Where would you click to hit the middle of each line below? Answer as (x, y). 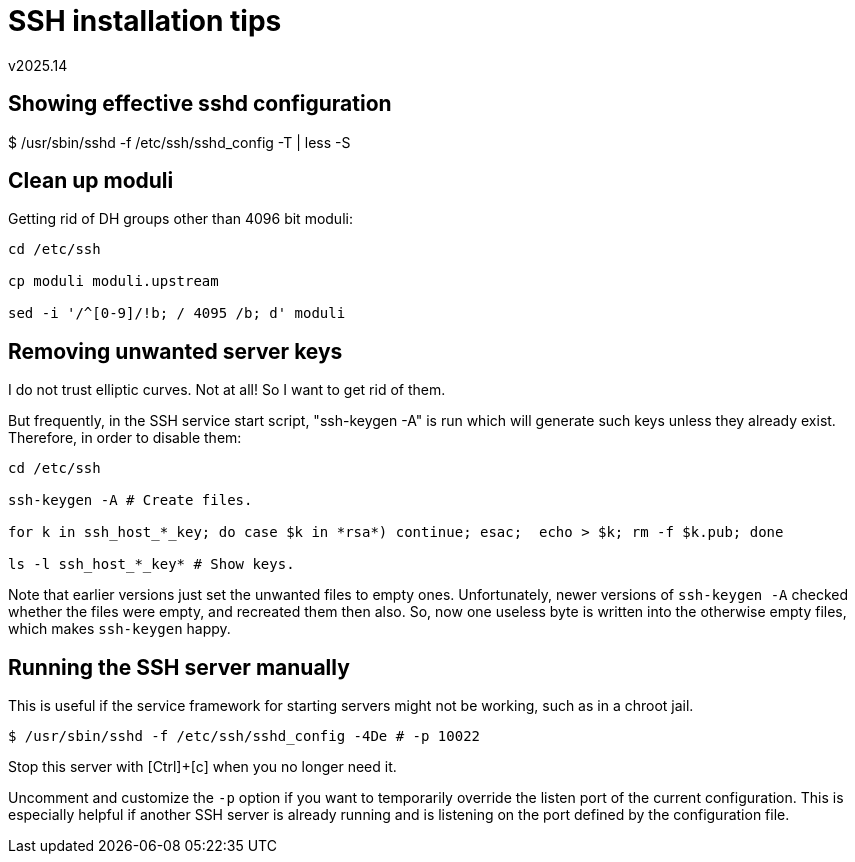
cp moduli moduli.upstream (113, 281)
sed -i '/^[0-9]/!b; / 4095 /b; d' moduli (177, 313)
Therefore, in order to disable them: (125, 438)
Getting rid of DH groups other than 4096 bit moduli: (180, 219)
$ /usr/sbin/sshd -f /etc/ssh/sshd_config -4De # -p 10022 (244, 736)
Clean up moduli (91, 181)
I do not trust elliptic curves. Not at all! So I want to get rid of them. (227, 390)
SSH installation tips (145, 21)
